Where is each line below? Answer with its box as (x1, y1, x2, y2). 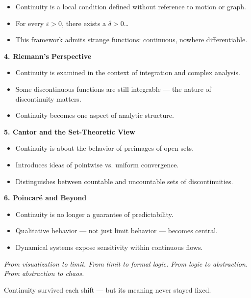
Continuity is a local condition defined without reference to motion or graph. (15, 1, 246, 11)
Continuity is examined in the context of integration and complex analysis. (15, 67, 240, 78)
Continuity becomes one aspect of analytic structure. (15, 110, 174, 120)
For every (15, 18, 44, 28)
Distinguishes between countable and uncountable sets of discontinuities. (15, 176, 233, 186)
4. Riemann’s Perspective (4, 51, 92, 61)
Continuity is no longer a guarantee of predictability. (15, 209, 174, 219)
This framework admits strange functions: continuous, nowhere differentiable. (15, 34, 248, 45)
